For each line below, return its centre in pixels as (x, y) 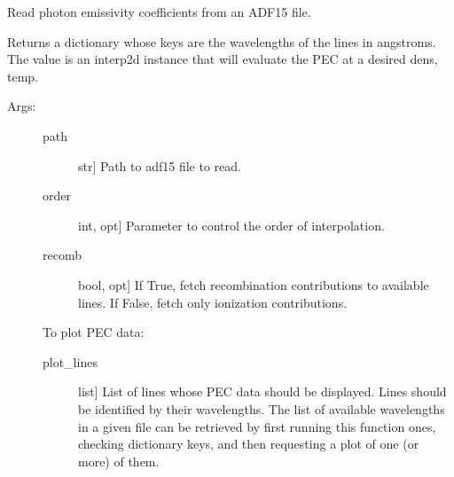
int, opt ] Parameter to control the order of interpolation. (231, 225)
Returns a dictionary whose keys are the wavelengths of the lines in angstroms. (222, 41)
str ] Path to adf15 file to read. (160, 165)
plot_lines (70, 361)
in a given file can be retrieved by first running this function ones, (257, 426)
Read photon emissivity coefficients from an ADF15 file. (159, 12)
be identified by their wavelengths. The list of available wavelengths (262, 408)
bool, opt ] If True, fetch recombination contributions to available (254, 284)
